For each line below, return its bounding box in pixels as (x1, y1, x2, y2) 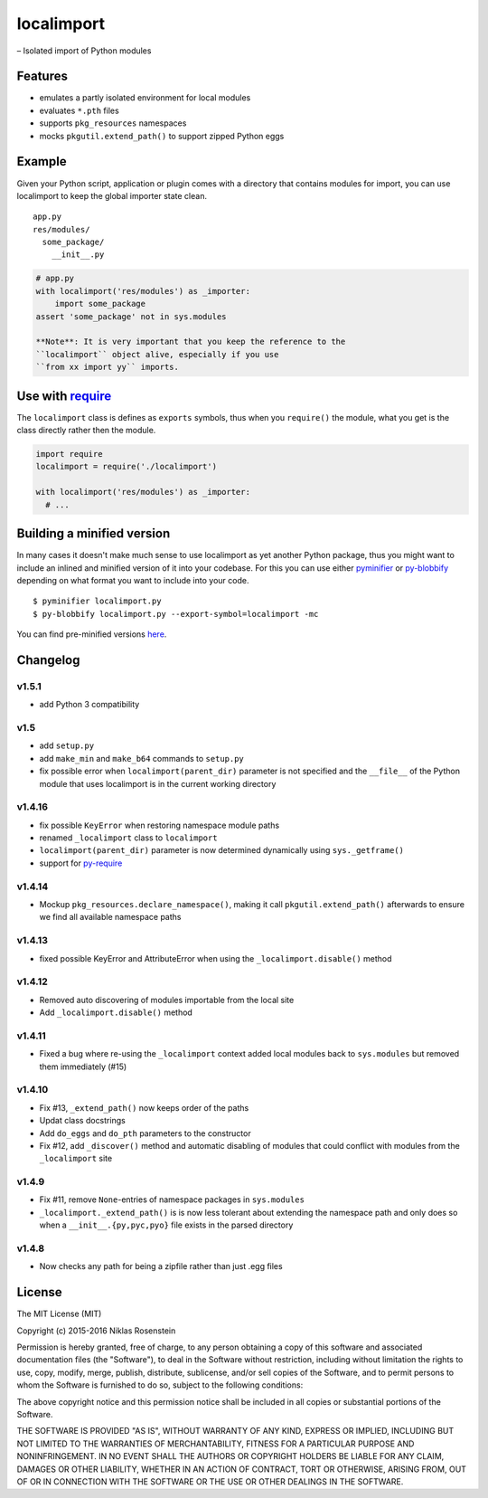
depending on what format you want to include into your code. (16, 574, 249, 585)
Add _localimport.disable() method (39, 1007, 193, 1018)
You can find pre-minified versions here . (16, 629, 167, 640)
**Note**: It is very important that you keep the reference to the (35, 337, 346, 347)
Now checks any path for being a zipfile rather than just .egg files (39, 1261, 284, 1272)
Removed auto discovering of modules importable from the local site (39, 994, 295, 1005)
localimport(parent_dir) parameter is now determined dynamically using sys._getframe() (39, 845, 404, 856)
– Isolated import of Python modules (16, 45, 152, 56)
